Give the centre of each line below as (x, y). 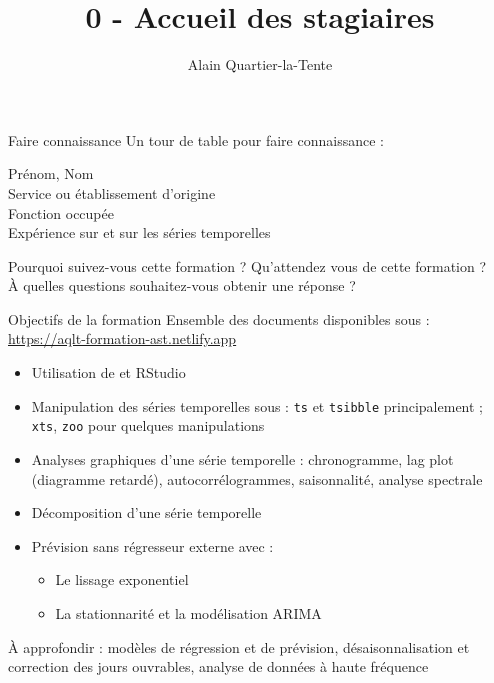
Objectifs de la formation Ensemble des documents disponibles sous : (219, 318)
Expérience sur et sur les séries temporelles (139, 232)
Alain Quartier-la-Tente (260, 64)
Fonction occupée (61, 212)
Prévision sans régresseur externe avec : (152, 545)
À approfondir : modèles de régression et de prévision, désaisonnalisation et (239, 646)
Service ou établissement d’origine (112, 192)
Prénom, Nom (51, 173)
